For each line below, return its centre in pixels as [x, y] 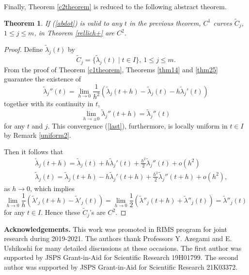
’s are [98, 212]
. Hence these [61, 212]
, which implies [52, 188]
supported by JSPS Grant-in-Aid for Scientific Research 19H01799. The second [121, 257]
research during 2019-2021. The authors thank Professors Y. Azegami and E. [118, 238]
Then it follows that [34, 151]
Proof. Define [23, 49]
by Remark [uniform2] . [38, 135]
